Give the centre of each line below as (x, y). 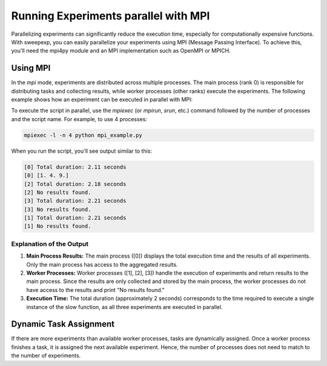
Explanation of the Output (50, 244)
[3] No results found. (58, 209)
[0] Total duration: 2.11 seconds (75, 167)
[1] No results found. (58, 226)
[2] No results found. (58, 192)
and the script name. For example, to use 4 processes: (79, 119)
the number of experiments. (46, 356)
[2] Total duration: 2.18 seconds (75, 184)
